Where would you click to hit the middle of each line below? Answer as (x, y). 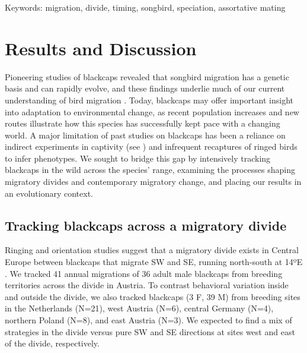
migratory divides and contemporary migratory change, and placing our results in (153, 182)
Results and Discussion (101, 48)
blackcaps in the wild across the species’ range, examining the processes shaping (150, 170)
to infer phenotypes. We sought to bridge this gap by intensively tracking (138, 158)
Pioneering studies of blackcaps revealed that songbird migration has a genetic (147, 76)
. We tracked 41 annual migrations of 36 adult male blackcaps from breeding (144, 273)
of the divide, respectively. (52, 343)
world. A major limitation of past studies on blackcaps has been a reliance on (145, 135)
